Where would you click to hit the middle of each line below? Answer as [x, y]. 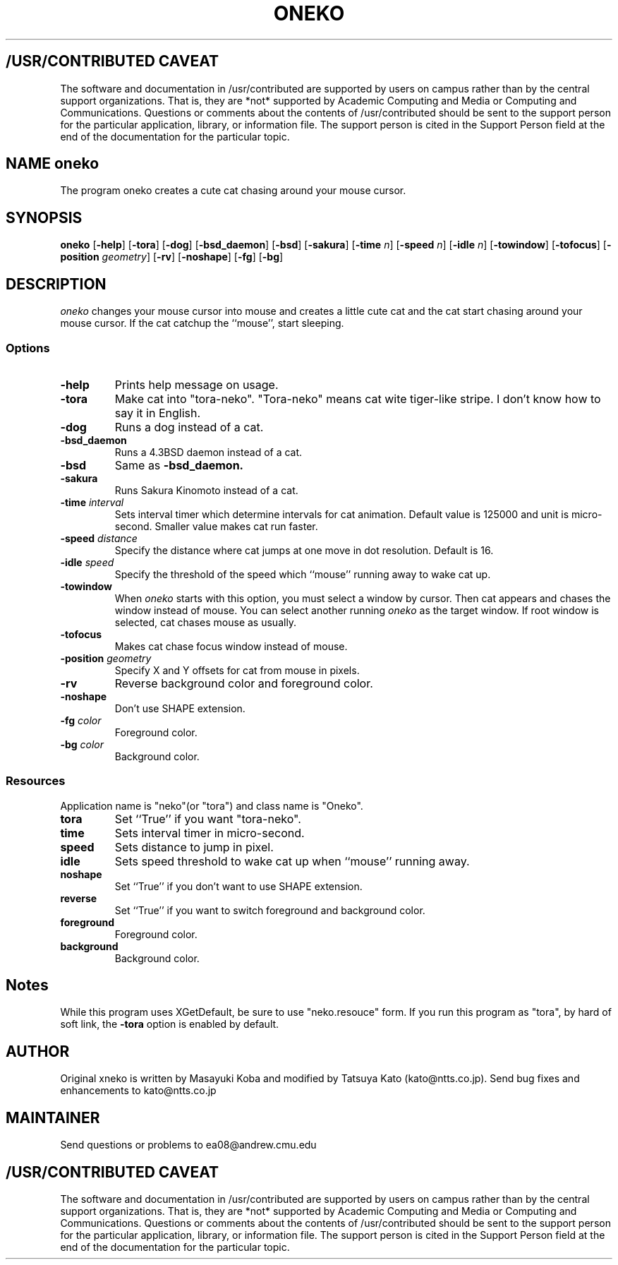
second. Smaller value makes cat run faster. [216, 526]
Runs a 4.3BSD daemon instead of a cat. [208, 452]
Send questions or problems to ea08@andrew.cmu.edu [188, 1145]
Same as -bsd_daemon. [179, 465]
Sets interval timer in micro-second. [210, 833]
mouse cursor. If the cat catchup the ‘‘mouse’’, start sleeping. [202, 323]
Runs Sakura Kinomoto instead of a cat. [206, 490]
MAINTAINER [53, 1117]
